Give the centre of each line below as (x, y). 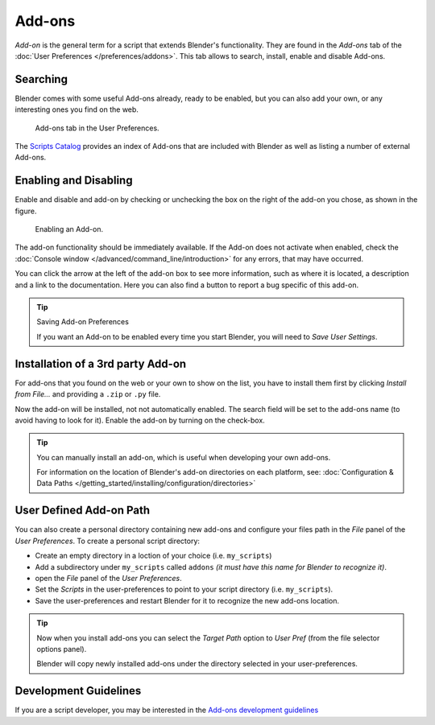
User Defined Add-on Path (83, 511)
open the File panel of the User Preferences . (109, 578)
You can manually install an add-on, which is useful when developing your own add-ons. (184, 457)
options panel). (62, 649)
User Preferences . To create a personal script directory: (108, 541)
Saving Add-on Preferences (83, 322)
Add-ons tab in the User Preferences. (97, 128)
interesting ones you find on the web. (77, 109)
